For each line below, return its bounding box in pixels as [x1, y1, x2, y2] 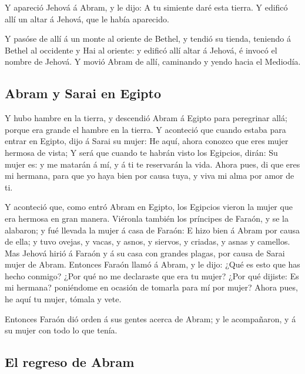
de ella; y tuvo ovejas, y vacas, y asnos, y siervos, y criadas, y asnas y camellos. [5, 235, 290, 248]
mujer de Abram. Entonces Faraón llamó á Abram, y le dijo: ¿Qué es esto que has [5, 258, 300, 271]
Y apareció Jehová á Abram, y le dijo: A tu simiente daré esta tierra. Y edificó [5, 1, 288, 13]
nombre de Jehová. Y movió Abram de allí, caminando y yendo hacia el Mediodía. [5, 55, 301, 68]
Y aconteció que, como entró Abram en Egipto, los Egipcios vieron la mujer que [5, 201, 293, 213]
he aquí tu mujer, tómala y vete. [5, 293, 122, 305]
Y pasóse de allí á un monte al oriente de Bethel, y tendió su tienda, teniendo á [5, 32, 291, 45]
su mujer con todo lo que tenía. [5, 324, 118, 336]
